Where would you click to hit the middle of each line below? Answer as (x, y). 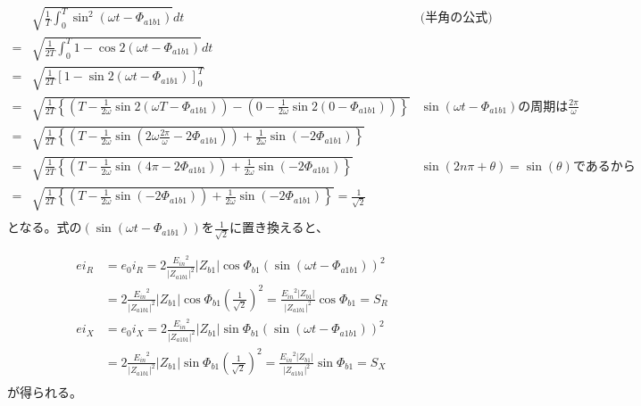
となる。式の (45, 227)
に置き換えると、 (279, 227)
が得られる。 (45, 392)
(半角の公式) (456, 18)
